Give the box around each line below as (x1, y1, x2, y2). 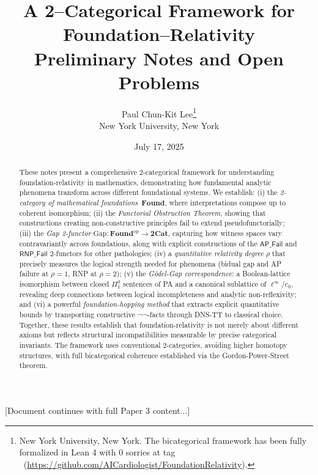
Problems (118, 69, 200, 94)
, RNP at (68, 268, 97, 279)
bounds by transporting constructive (19, 309, 136, 320)
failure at (19, 268, 49, 279)
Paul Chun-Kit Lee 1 (121, 105, 197, 120)
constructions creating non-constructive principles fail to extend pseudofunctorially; (19, 218, 285, 228)
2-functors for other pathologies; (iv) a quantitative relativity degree (50, 248, 264, 259)
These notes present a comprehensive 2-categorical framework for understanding (19, 166, 275, 177)
